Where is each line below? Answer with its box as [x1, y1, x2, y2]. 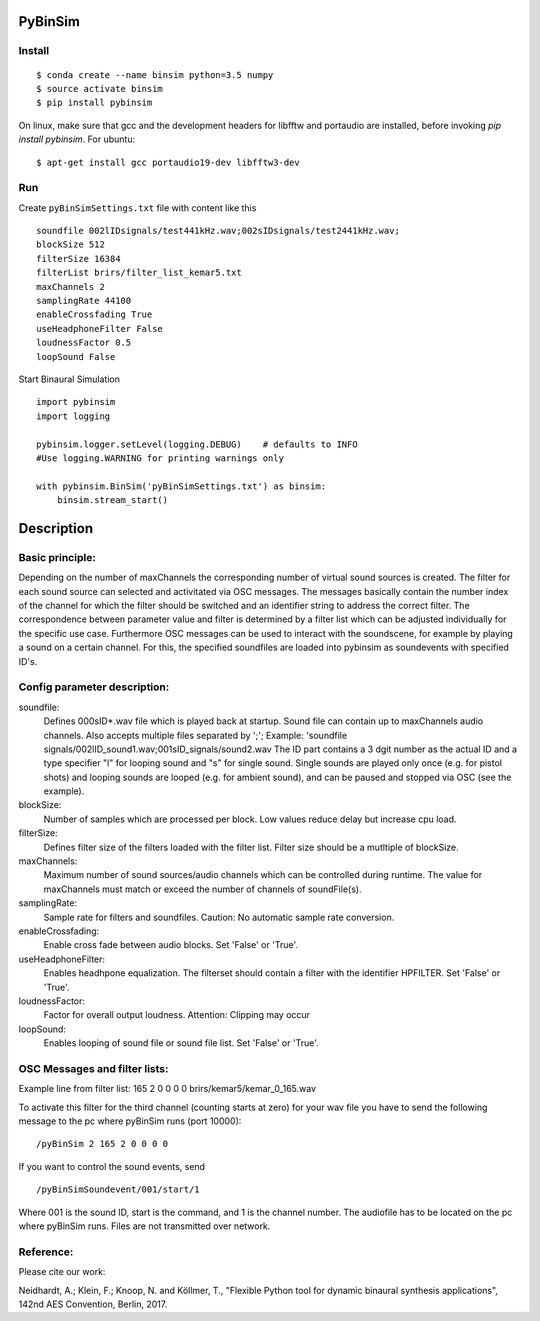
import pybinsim [36, 396, 116, 408]
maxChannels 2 [36, 281, 105, 292]
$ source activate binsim [36, 83, 164, 94]
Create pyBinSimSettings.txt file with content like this [18, 201, 257, 214]
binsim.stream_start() [56, 495, 169, 506]
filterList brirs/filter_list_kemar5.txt [36, 267, 242, 279]
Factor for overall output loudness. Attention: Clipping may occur [43, 1009, 310, 1021]
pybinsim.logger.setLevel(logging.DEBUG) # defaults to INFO [36, 438, 359, 450]
